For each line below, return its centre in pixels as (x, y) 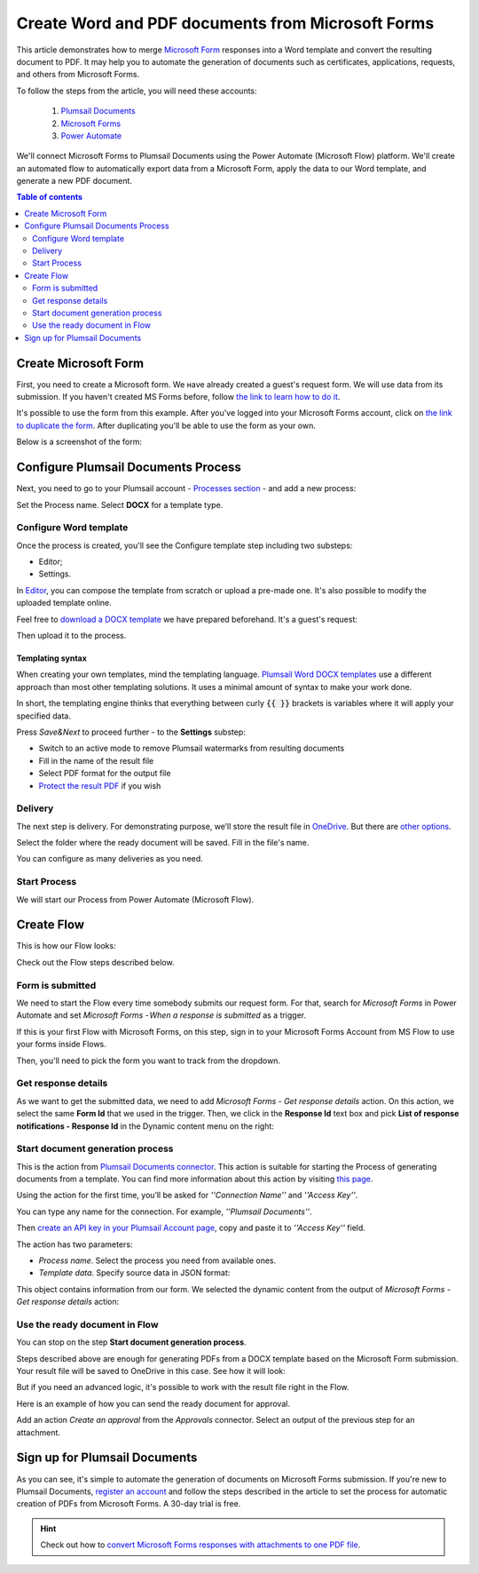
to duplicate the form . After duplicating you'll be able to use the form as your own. (166, 425)
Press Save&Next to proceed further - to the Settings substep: (131, 732)
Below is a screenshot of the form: (79, 442)
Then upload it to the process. (71, 636)
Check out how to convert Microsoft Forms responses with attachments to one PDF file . (200, 1545)
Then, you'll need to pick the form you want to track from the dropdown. (149, 1061)
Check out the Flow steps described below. (95, 962)
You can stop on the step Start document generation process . (132, 1342)
